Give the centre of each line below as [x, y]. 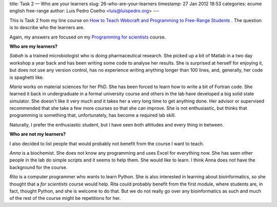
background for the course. [38, 167]
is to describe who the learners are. [47, 28]
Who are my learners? [34, 46]
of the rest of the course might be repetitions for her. [65, 198]
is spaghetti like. [27, 77]
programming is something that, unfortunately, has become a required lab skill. [93, 115]
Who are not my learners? [38, 134]
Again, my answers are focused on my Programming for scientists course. [88, 37]
